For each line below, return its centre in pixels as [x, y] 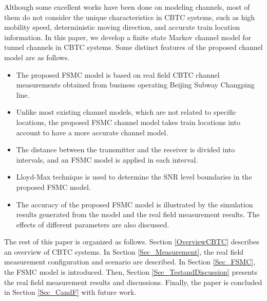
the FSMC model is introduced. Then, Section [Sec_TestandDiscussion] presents [131, 272]
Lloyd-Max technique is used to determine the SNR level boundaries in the [134, 177]
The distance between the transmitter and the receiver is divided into [126, 149]
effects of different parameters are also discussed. [93, 224]
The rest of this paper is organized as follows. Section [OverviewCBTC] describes [132, 242]
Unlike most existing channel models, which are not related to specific [126, 112]
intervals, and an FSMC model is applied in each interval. [107, 159]
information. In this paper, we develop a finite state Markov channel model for [128, 37]
